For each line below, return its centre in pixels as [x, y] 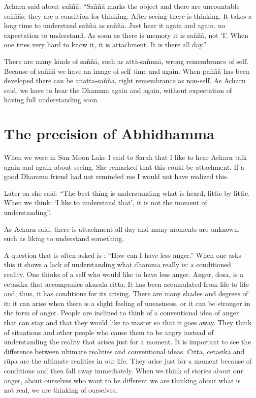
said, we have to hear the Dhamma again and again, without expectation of [118, 90]
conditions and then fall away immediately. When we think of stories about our [124, 370]
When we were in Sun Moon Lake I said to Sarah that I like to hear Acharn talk [126, 157]
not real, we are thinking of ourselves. [61, 390]
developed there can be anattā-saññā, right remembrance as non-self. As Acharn [125, 80]
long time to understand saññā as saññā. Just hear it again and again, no [115, 25]
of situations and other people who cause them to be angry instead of [109, 332]
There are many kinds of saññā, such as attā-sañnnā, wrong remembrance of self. [126, 61]
